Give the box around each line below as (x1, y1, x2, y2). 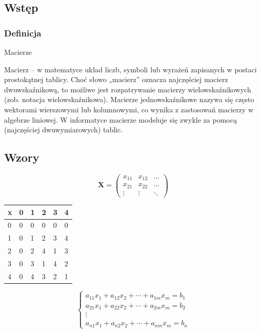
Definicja (4, 26, 42, 39)
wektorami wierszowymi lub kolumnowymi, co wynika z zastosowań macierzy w (4, 104, 253, 114)
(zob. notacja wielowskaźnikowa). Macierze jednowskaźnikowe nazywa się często (4, 94, 254, 105)
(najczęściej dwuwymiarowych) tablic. (4, 124, 123, 135)
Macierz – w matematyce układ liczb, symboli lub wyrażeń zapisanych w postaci (4, 64, 257, 74)
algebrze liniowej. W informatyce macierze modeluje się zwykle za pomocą (4, 114, 237, 125)
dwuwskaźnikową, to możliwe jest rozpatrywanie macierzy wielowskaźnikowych (4, 84, 251, 94)
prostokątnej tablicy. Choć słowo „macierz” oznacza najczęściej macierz (4, 74, 228, 85)
